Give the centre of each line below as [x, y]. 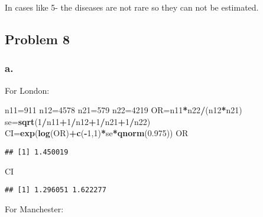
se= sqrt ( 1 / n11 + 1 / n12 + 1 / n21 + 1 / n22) [78, 121]
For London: [27, 90]
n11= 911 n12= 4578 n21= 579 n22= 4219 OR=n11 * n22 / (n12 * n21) [124, 110]
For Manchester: [34, 208]
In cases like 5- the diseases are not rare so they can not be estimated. [132, 7]
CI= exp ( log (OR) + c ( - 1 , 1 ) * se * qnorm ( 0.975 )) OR [97, 133]
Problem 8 [37, 39]
